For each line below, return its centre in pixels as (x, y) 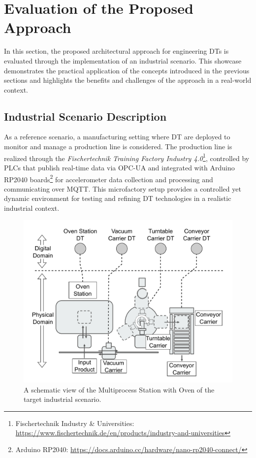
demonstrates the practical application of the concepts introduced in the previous (127, 70)
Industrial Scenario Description (85, 116)
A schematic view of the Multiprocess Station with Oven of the (119, 389)
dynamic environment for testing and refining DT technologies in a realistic (118, 198)
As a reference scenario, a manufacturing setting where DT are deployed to (117, 137)
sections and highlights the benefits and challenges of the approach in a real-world (128, 80)
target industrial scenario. (63, 399)
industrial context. (32, 208)
